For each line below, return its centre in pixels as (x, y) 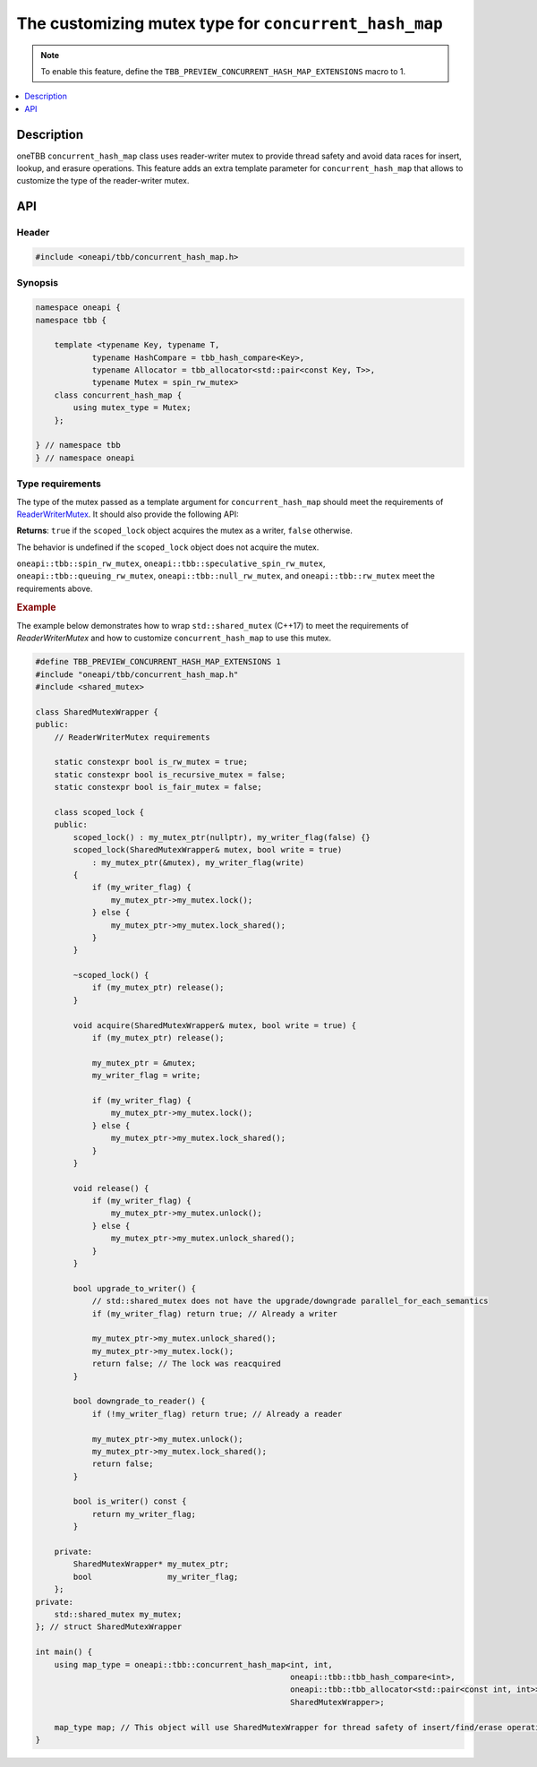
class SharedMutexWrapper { (97, 712)
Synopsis (37, 283)
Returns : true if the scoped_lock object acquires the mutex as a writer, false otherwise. (184, 531)
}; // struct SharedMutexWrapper (109, 1627)
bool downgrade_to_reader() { (139, 1401)
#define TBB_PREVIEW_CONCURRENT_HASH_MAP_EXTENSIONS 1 (158, 662)
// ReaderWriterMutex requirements (132, 737)
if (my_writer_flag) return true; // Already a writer (215, 1313)
